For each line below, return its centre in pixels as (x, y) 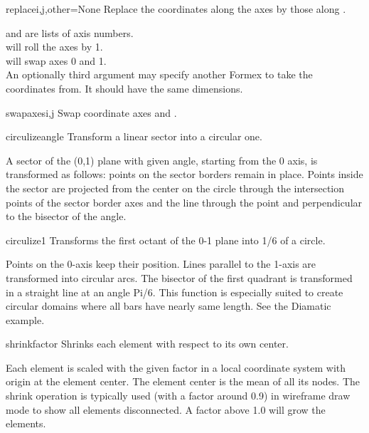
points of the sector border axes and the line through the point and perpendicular (184, 202)
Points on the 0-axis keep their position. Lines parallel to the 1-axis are (161, 264)
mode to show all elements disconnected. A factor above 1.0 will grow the (166, 409)
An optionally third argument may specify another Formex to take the (159, 74)
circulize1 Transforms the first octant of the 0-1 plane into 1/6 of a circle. (166, 240)
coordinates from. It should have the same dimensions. (124, 88)
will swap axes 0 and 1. (56, 60)
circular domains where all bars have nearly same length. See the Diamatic (169, 306)
